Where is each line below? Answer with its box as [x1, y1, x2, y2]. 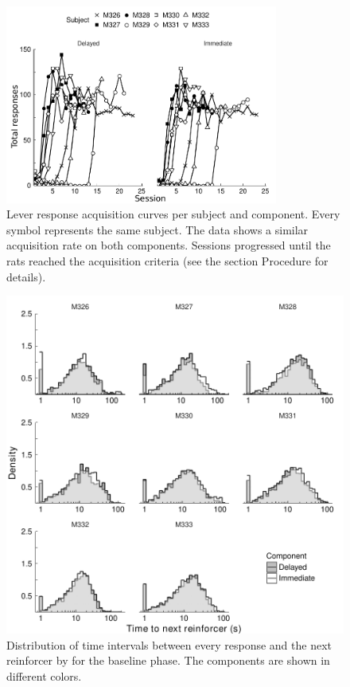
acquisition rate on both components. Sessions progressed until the [6, 237, 331, 253]
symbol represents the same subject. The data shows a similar [6, 221, 309, 238]
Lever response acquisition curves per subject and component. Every [6, 206, 340, 222]
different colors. [6, 668, 82, 685]
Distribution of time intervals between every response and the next [6, 636, 332, 653]
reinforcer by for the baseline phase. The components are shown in [6, 652, 330, 669]
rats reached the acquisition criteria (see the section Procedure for [6, 253, 329, 269]
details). [6, 268, 46, 285]
